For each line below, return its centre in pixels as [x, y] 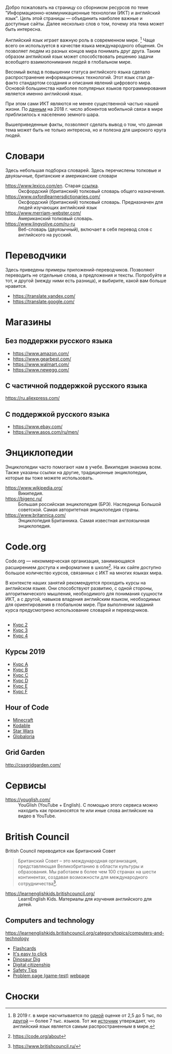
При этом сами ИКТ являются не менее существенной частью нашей [82, 103]
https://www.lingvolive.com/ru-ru [40, 224]
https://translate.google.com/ [44, 301]
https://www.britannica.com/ [36, 515]
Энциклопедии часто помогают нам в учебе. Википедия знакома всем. [84, 467]
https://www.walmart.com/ [41, 364]
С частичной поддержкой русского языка [76, 386]
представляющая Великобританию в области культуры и [80, 866]
